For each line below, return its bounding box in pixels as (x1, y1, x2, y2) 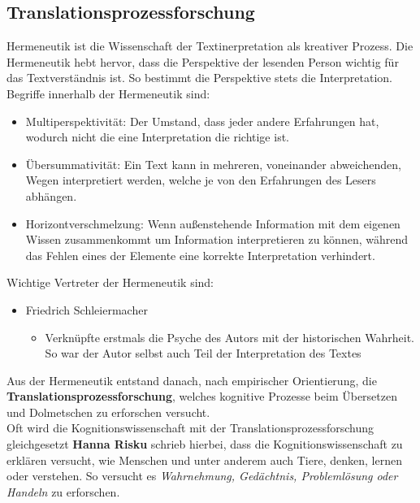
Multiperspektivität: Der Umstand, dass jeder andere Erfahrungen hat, (25, 112, 379, 129)
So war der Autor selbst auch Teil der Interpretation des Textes (45, 345, 362, 362)
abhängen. (25, 187, 77, 204)
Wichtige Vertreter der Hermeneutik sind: (6, 274, 214, 291)
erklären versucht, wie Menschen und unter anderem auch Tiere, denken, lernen (6, 451, 402, 468)
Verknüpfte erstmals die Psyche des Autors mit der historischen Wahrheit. (45, 328, 415, 345)
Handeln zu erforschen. (6, 483, 120, 500)
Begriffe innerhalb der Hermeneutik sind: (6, 85, 210, 102)
